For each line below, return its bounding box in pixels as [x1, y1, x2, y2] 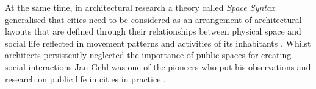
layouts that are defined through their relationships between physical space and [5, 25, 301, 38]
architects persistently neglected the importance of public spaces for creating [5, 48, 292, 61]
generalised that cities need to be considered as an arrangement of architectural [5, 13, 302, 25]
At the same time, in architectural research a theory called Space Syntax [5, 1, 275, 13]
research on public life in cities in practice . [5, 72, 166, 85]
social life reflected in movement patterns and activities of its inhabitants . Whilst [5, 36, 311, 49]
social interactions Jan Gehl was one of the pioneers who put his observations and [5, 60, 311, 73]
